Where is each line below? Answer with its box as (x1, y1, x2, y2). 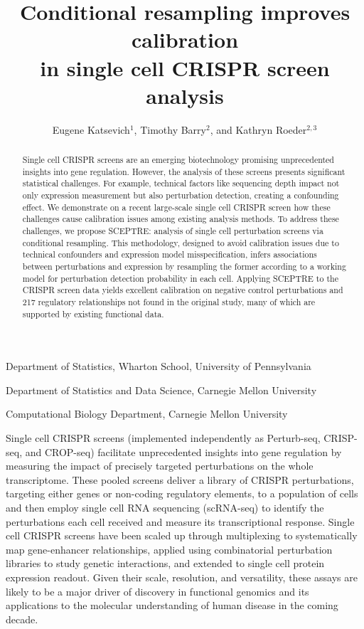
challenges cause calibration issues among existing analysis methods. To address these (22, 213, 339, 225)
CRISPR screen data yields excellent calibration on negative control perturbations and (22, 284, 343, 296)
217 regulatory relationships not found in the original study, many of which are (22, 295, 316, 307)
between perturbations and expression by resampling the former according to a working (22, 260, 346, 272)
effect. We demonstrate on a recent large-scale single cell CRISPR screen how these (22, 201, 331, 213)
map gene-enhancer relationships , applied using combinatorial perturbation (6, 541, 333, 556)
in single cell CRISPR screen (40, 53, 330, 82)
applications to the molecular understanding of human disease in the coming (6, 598, 338, 613)
